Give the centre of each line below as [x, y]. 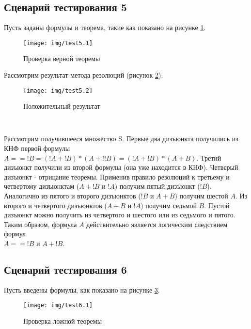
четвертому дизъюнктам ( [42, 186]
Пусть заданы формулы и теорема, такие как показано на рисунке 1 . [105, 27]
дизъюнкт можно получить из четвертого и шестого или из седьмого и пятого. [120, 215]
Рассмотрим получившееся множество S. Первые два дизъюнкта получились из [121, 139]
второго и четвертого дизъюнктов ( [55, 205]
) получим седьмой [169, 205]
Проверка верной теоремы [62, 58]
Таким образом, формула [40, 224]
